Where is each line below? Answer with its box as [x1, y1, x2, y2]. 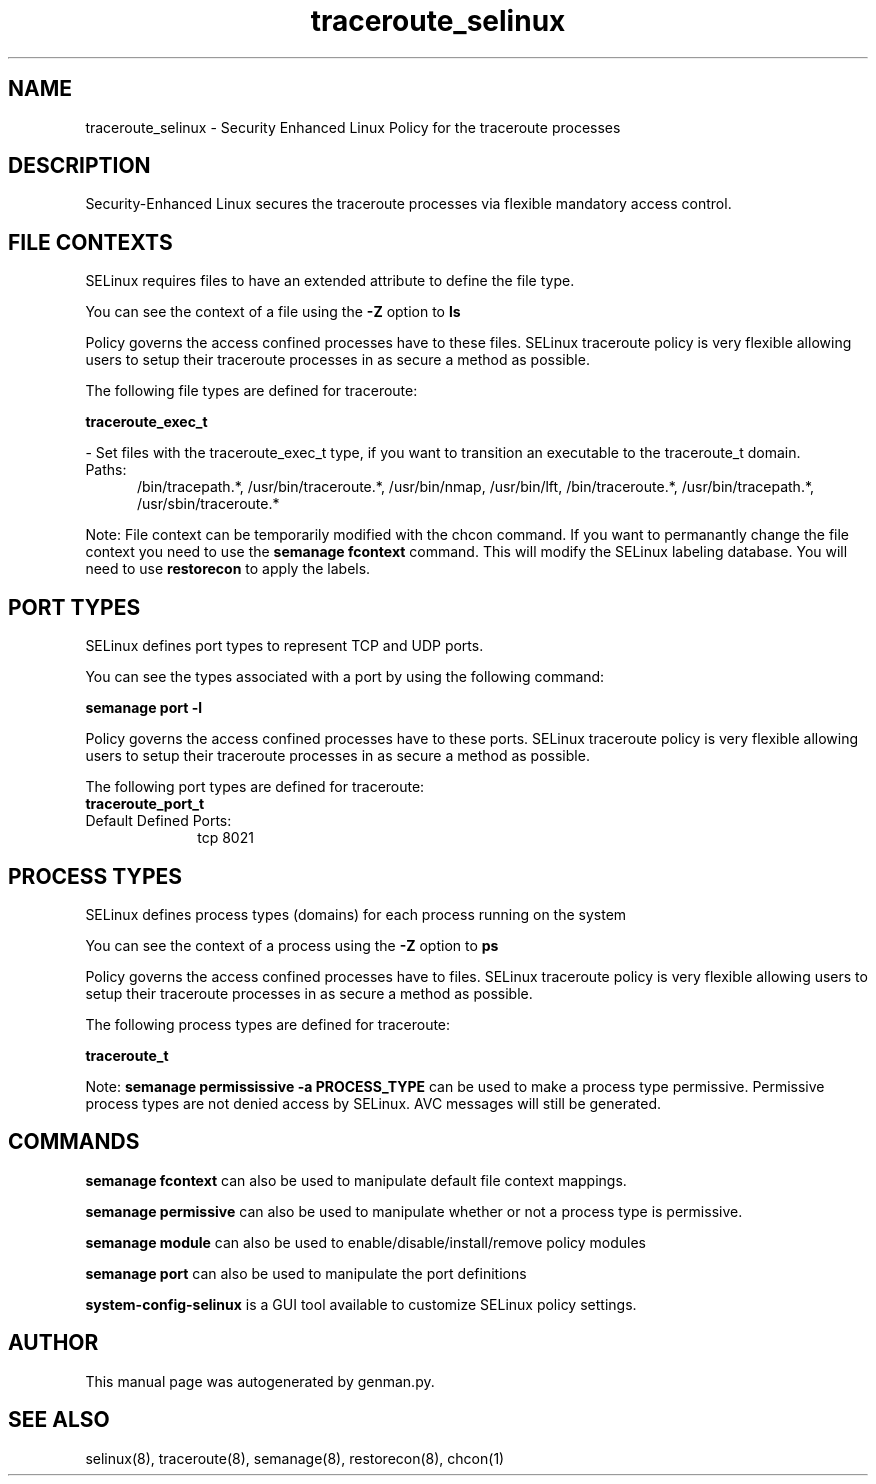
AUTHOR [8, 1330, 99, 1356]
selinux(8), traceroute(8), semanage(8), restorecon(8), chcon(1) [85, 1449, 505, 1467]
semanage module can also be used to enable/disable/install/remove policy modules [85, 1233, 647, 1251]
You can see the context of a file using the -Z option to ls [85, 303, 461, 321]
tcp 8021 [197, 829, 254, 847]
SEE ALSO [8, 1407, 110, 1433]
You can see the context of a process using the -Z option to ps [85, 936, 499, 954]
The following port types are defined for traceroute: [85, 778, 425, 796]
